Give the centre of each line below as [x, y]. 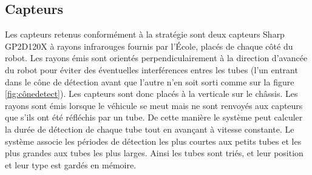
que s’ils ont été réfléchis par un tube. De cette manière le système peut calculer [154, 117]
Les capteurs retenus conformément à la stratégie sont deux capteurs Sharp [145, 34]
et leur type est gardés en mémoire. [71, 164]
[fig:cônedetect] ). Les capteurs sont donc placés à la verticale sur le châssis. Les [151, 94]
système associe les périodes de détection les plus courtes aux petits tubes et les [153, 141]
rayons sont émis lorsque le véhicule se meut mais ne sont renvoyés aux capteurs [154, 105]
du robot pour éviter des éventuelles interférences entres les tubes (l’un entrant [151, 69]
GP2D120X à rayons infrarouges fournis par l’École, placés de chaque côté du [149, 46]
